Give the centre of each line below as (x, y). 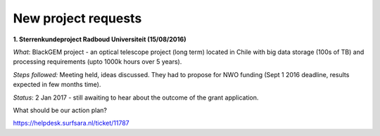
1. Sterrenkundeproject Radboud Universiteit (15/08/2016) (100, 39)
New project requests (77, 18)
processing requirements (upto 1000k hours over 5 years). (97, 62)
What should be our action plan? (60, 110)
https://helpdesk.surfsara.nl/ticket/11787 (71, 123)
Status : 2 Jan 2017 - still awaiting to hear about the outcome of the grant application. (136, 97)
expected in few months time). (57, 85)
